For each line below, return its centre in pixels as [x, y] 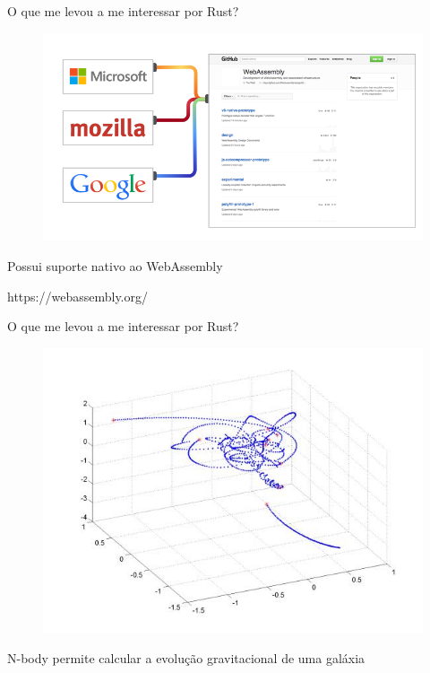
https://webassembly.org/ [77, 296]
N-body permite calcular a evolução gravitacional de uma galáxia [186, 658]
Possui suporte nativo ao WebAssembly [115, 265]
